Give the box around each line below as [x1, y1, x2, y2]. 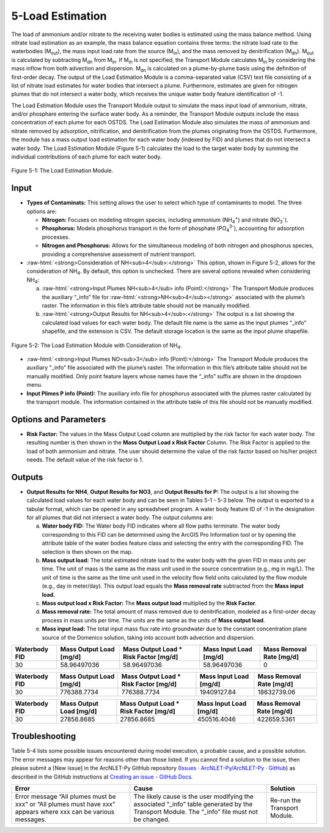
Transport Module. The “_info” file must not [133, 808, 258, 816]
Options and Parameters [11, 414, 106, 425]
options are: [26, 207, 57, 215]
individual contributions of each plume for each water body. [11, 153, 162, 160]
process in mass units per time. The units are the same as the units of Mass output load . [42, 616, 265, 624]
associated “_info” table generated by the [133, 800, 253, 808]
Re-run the [269, 796, 301, 804]
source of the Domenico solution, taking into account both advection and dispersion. [42, 633, 255, 641]
